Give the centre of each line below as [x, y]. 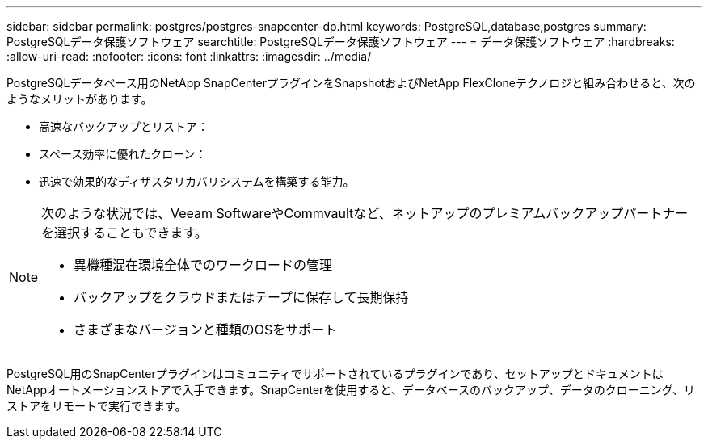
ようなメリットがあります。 [80, 99]
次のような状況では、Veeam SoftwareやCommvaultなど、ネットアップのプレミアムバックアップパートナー [365, 213]
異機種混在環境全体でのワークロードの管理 [203, 265]
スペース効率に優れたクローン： [123, 154]
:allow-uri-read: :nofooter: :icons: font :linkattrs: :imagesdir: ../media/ [189, 56]
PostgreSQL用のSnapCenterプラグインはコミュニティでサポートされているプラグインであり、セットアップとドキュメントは [335, 374]
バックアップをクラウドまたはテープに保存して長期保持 [241, 297]
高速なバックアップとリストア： [124, 126]
